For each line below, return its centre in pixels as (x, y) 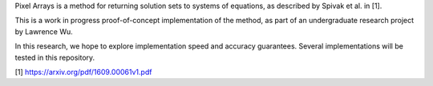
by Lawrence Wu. (44, 31)
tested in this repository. (55, 57)
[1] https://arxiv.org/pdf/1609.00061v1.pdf (83, 72)
